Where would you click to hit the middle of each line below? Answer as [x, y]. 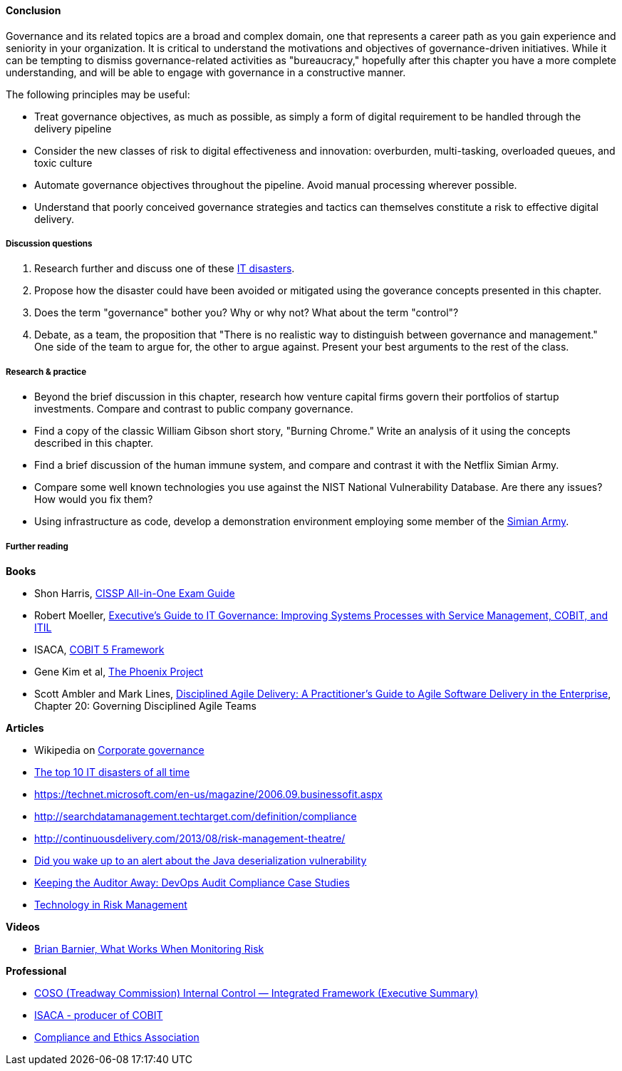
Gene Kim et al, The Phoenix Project [119, 671]
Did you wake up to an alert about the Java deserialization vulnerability [201, 860]
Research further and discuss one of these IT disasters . [165, 269]
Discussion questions [49, 244]
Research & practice [46, 372]
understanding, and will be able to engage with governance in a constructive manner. [206, 72]
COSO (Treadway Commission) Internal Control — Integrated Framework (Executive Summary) [256, 993]
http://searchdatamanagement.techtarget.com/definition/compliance [196, 816]
